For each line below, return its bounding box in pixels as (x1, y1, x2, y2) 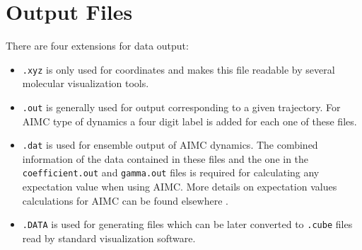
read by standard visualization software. (22, 230, 196, 245)
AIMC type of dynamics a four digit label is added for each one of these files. (22, 113, 357, 128)
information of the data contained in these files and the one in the (22, 151, 309, 166)
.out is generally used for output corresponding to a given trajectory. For (22, 99, 341, 114)
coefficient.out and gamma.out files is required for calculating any (22, 165, 320, 180)
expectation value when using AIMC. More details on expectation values (22, 179, 337, 194)
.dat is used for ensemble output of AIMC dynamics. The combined (22, 137, 318, 152)
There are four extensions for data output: (6, 38, 189, 53)
